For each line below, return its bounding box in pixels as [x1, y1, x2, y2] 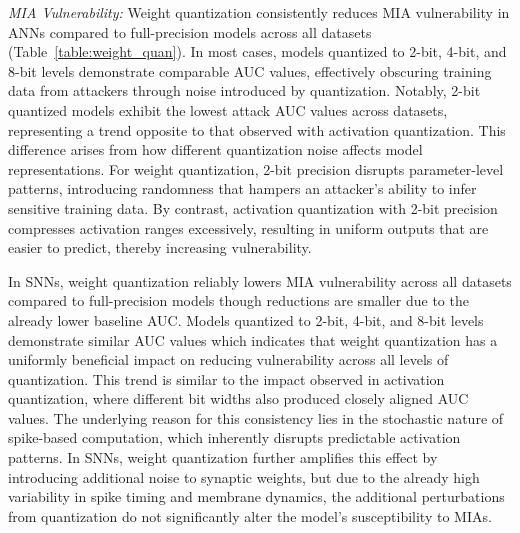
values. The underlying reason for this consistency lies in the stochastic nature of [8, 407, 504, 428]
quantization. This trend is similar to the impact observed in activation [8, 368, 445, 389]
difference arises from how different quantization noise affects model [8, 139, 423, 160]
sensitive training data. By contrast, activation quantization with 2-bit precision [8, 197, 498, 218]
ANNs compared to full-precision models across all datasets [8, 21, 372, 42]
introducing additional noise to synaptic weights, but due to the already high [8, 466, 480, 487]
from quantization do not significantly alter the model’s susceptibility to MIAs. [8, 505, 492, 526]
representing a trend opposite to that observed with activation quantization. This [8, 119, 506, 140]
